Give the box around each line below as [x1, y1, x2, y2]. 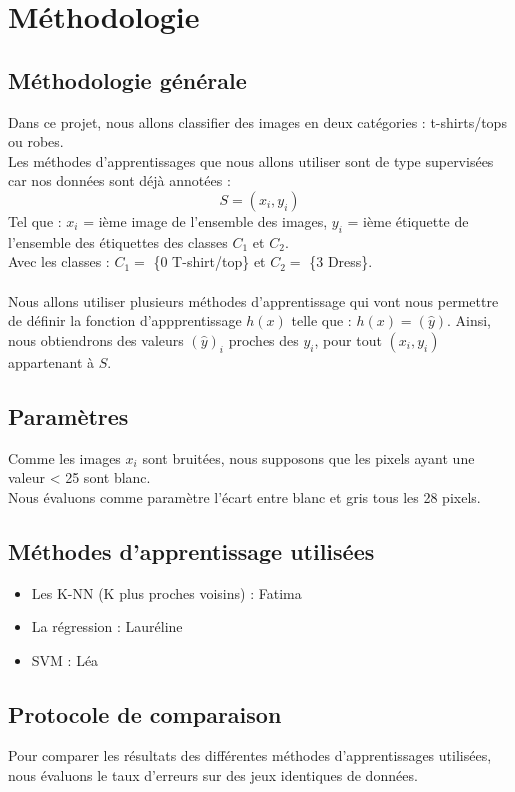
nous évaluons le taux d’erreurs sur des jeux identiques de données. [8, 765, 418, 786]
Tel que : [8, 210, 62, 231]
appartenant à [8, 351, 95, 372]
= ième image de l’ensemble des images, [83, 210, 328, 231]
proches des [228, 329, 299, 350]
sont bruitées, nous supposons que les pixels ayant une [142, 447, 475, 468]
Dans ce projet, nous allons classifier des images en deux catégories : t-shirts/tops [8, 111, 507, 132]
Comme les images [8, 447, 121, 468]
